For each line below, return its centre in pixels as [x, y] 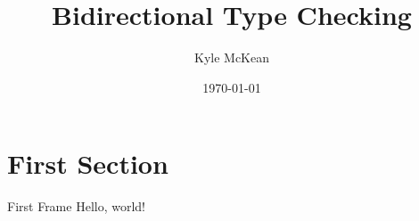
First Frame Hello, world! [76, 206]
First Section [88, 164]
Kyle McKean [232, 57]
